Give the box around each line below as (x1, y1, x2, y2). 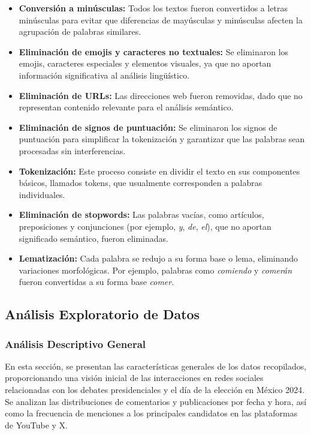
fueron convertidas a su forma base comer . (19, 275, 174, 288)
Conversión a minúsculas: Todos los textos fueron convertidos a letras (19, 2, 288, 14)
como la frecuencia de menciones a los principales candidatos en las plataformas (5, 407, 298, 419)
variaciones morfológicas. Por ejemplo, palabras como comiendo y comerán (19, 263, 292, 276)
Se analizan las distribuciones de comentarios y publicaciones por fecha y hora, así (5, 395, 307, 407)
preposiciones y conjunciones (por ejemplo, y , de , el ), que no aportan (19, 220, 271, 232)
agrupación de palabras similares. (19, 25, 141, 38)
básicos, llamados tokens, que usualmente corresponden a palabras (19, 176, 262, 189)
